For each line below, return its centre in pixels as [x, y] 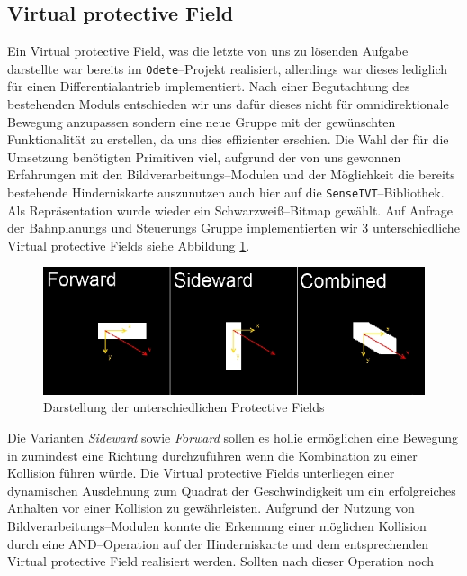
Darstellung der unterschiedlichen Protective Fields [184, 407]
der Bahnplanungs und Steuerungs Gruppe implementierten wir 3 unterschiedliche [233, 228]
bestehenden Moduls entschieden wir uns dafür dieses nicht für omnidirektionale [228, 104]
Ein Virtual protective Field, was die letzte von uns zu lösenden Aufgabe [208, 51]
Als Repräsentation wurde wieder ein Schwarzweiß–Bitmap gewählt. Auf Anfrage [230, 210]
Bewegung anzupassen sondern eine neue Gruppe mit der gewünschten [202, 121]
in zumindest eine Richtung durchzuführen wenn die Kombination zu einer [212, 455]
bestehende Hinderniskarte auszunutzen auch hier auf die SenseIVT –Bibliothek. [226, 192]
